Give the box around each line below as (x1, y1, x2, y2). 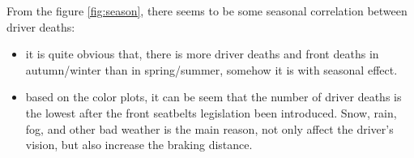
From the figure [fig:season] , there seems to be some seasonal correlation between (6, 2, 408, 19)
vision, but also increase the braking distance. (25, 136, 253, 153)
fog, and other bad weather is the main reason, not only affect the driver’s (25, 120, 394, 137)
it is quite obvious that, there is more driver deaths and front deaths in (25, 45, 379, 62)
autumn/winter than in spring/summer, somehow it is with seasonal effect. (25, 61, 398, 78)
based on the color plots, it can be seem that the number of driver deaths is (25, 88, 402, 105)
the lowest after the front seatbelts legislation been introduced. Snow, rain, (25, 104, 397, 121)
